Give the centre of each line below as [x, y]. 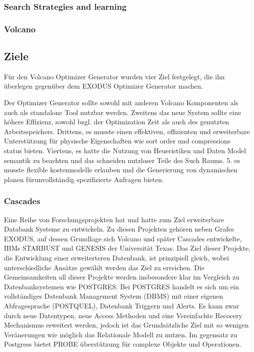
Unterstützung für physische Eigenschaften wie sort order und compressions [117, 141]
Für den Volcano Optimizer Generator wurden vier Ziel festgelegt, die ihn [115, 76]
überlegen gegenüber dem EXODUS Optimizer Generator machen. [104, 86]
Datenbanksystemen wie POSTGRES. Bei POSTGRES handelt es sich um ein [122, 286]
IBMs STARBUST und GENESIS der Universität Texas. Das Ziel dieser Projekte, [127, 248]
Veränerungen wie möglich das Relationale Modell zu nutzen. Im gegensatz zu [121, 334]
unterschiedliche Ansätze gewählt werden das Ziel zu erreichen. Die [104, 267]
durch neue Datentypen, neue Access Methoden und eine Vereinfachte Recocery [123, 315]
